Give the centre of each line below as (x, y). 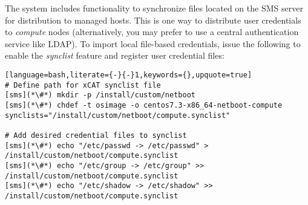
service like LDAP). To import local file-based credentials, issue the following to (153, 43)
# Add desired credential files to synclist (96, 135)
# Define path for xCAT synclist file (83, 85)
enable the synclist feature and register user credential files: (115, 55)
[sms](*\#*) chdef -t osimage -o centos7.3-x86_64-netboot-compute (144, 105)
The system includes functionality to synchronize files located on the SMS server (154, 8)
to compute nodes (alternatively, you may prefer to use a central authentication (152, 32)
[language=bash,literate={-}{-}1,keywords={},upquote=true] (129, 75)
